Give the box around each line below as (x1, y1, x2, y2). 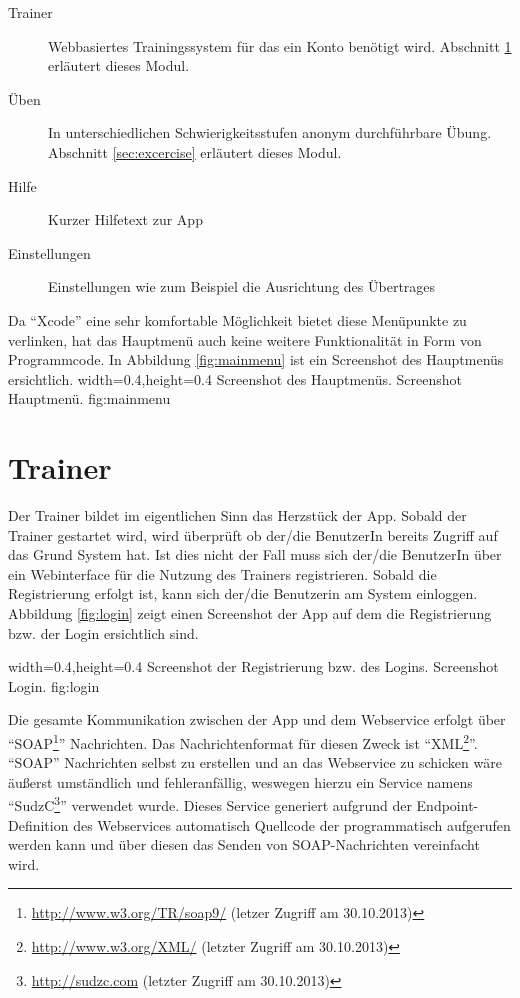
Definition (8, 814, 69, 835)
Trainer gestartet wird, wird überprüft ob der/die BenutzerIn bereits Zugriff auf (8, 524, 498, 545)
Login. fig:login (8, 675, 100, 696)
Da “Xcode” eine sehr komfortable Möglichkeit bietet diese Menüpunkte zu (8, 309, 467, 330)
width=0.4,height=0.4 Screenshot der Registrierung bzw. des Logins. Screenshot (8, 656, 499, 677)
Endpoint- (416, 795, 479, 816)
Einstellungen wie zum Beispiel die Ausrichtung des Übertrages (48, 276, 436, 297)
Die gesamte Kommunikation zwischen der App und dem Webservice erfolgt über (8, 709, 506, 730)
